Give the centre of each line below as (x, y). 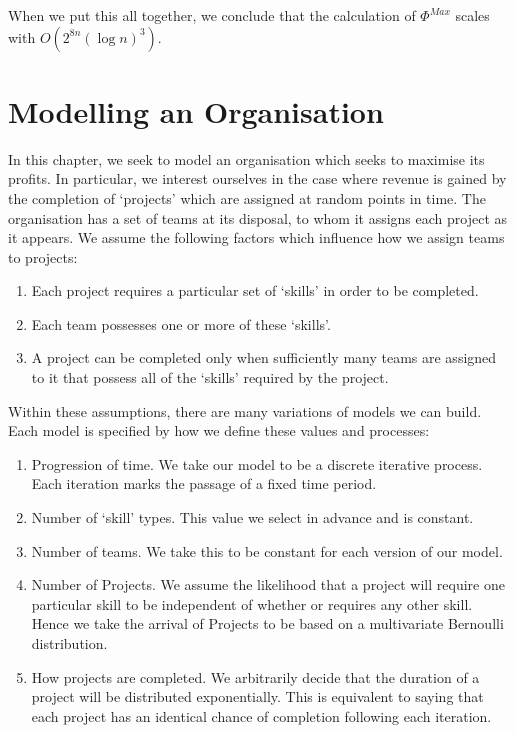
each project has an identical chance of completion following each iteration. (261, 715)
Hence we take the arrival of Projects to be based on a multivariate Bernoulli (267, 623)
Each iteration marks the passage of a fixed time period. (204, 483)
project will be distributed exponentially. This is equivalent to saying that (257, 696)
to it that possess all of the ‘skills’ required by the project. (210, 377)
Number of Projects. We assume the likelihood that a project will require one (268, 584)
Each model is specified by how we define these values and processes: (219, 430)
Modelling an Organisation (196, 110)
